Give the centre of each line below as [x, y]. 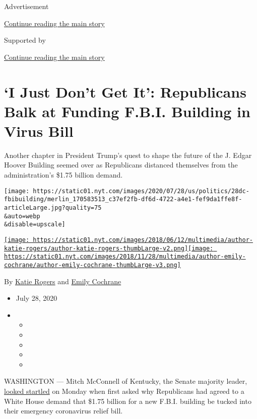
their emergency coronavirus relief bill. [63, 411]
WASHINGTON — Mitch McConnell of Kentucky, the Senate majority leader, [126, 381]
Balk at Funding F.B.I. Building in [127, 111]
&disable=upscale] [35, 225]
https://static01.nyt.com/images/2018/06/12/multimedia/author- [143, 240]
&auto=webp [22, 216]
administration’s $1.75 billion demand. [63, 175]
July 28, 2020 [37, 298]
